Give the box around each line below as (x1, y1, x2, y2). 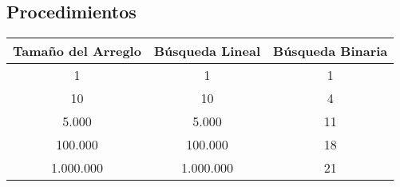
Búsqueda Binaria (273, 42, 388, 61)
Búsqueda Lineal (153, 42, 261, 61)
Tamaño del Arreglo (13, 42, 141, 61)
